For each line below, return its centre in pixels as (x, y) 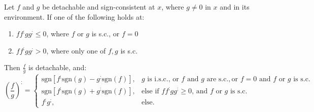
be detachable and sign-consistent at (99, 7)
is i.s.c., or (163, 79)
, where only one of (76, 50)
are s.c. (218, 79)
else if (150, 91)
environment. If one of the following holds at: (74, 16)
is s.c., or (106, 34)
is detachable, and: (58, 67)
